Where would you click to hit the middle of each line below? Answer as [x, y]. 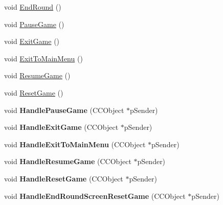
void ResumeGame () [37, 75]
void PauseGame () [34, 24]
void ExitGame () [32, 41]
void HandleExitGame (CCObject [61, 127]
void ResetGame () [34, 92]
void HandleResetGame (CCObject [64, 178]
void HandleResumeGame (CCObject [68, 161]
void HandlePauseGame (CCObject [64, 110]
